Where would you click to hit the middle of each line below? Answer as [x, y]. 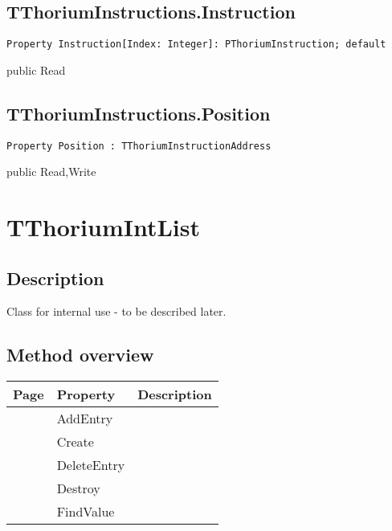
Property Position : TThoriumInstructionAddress [139, 146]
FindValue [86, 512]
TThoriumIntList [103, 227]
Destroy [78, 488]
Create [75, 442]
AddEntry [85, 419]
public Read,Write [51, 172]
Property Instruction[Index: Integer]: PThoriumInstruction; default [196, 45]
